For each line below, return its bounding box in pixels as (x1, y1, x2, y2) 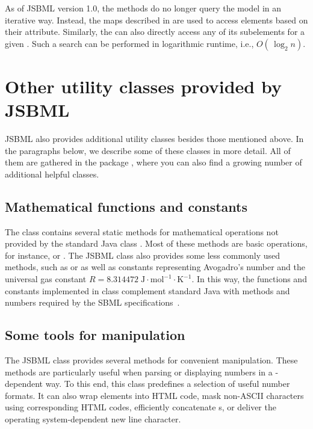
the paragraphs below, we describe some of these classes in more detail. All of (5, 144, 291, 156)
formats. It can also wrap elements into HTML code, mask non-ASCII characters (5, 389, 304, 401)
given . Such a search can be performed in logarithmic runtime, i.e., (5, 37, 254, 49)
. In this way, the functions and (191, 273, 307, 285)
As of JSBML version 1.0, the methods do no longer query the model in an (5, 2, 282, 14)
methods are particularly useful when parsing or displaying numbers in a (5, 365, 273, 378)
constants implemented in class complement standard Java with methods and (5, 284, 290, 297)
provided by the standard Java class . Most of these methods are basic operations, (5, 237, 308, 250)
